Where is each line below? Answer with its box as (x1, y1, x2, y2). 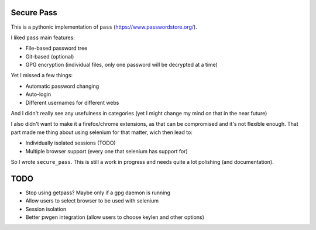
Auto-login (25, 91, 51, 98)
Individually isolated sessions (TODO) (25, 139, 116, 146)
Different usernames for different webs (25, 99, 119, 106)
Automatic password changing (25, 83, 99, 90)
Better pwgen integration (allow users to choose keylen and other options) (25, 214, 205, 221)
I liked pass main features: (11, 34, 75, 41)
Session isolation (25, 205, 67, 212)
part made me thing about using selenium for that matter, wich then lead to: (11, 129, 193, 136)
